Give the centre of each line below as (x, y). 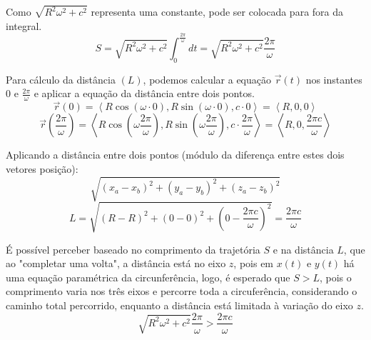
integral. (24, 25)
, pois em (254, 263)
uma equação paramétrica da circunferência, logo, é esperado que (148, 277)
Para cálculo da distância (61, 79)
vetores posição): (42, 168)
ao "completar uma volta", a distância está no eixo (116, 263)
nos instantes (334, 79)
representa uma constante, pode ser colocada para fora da (217, 12)
